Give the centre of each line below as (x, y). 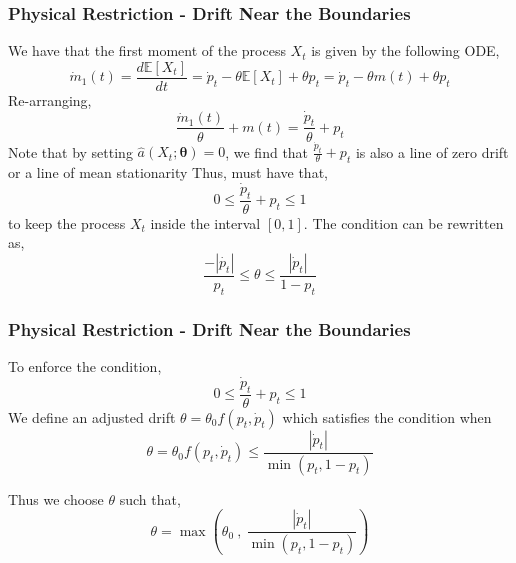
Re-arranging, (50, 99)
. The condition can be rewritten (403, 222)
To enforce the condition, (85, 366)
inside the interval (205, 222)
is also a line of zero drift (432, 151)
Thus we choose (56, 498)
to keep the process (67, 222)
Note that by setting (70, 151)
